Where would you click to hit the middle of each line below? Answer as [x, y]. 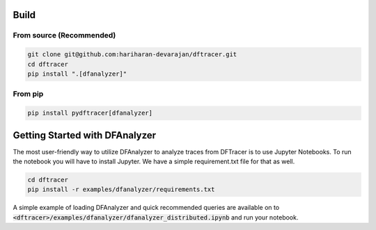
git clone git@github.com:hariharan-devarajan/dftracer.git [132, 55]
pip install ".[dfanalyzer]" [77, 74]
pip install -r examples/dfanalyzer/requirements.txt [121, 190]
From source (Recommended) [64, 35]
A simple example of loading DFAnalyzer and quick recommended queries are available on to [146, 208]
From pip [28, 94]
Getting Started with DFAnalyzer [85, 135]
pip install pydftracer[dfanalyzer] [90, 113]
